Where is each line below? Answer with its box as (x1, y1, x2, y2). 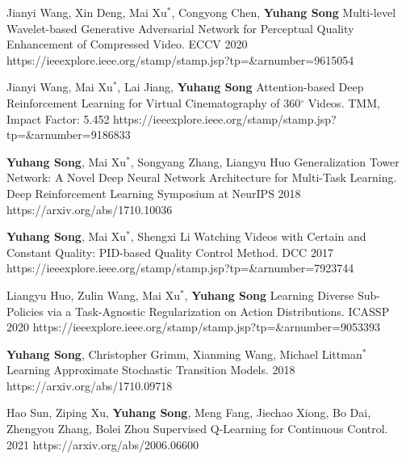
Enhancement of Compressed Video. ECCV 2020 (6, 36, 248, 53)
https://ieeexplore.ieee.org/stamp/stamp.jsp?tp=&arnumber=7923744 (6, 259, 354, 276)
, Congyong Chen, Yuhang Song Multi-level (171, 4, 396, 20)
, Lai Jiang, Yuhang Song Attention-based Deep (117, 78, 364, 95)
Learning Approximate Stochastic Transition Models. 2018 (6, 361, 295, 378)
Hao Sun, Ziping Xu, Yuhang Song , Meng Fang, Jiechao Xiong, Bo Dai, (6, 404, 371, 421)
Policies (6, 302, 44, 319)
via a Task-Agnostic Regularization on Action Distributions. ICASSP (47, 302, 390, 319)
